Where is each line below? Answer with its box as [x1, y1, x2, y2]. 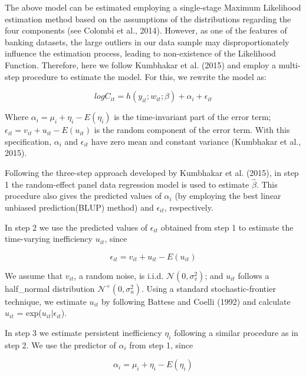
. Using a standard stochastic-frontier [141, 282, 276, 294]
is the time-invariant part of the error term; [114, 111, 271, 123]
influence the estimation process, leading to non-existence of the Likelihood [5, 47, 276, 59]
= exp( [17, 307, 42, 319]
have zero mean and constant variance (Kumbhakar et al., [91, 135, 301, 147]
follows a [238, 269, 269, 281]
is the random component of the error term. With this [94, 124, 290, 136]
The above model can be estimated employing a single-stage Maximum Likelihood [5, 1, 301, 13]
